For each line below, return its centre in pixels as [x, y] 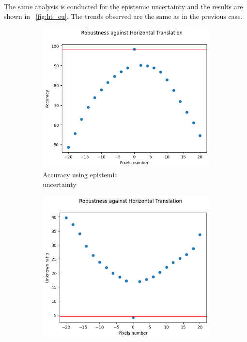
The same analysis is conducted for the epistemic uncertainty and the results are [123, 6]
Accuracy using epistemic [80, 174]
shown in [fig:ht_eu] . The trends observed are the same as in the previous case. [123, 16]
